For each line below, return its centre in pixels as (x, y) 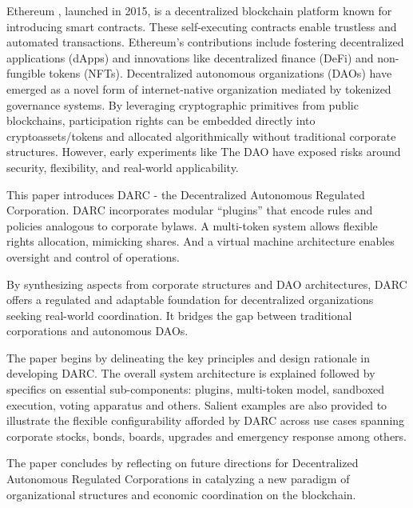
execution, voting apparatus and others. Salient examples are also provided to (197, 404)
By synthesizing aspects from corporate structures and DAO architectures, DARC (207, 284)
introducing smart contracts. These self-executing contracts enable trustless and (202, 26)
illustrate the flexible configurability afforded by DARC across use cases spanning (206, 420)
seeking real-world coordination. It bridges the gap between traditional (179, 315)
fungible (26, 73)
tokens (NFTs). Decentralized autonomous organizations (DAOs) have (220, 73)
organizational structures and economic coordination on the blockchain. (181, 494)
